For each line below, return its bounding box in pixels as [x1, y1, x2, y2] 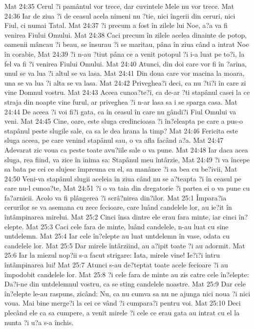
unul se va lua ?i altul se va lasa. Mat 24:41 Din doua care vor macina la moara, [4, 68, 245, 78]
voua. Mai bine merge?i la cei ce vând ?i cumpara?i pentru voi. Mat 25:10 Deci [4, 298, 241, 308]
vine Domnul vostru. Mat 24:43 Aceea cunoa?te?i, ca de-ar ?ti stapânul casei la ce [4, 87, 250, 97]
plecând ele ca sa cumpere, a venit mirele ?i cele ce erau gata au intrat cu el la [4, 307, 240, 317]
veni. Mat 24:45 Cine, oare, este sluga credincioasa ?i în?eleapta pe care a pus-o [4, 116, 243, 126]
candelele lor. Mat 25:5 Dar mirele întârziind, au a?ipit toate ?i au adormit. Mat [4, 240, 245, 250]
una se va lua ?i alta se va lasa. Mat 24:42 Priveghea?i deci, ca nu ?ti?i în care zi [4, 77, 246, 88]
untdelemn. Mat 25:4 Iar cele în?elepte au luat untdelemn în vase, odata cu [4, 231, 230, 241]
